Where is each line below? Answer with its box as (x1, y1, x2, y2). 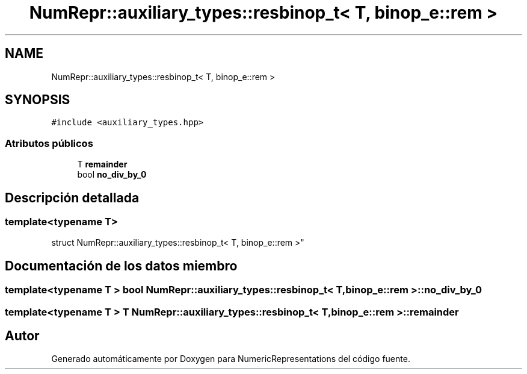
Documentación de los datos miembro (5, 258, 238, 273)
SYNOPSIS (5, 92, 70, 108)
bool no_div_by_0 (77, 169, 147, 180)
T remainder (77, 159, 128, 170)
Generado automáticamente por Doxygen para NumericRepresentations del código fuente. (51, 354, 410, 364)
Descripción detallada (5, 190, 140, 205)
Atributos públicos (5, 137, 93, 149)
